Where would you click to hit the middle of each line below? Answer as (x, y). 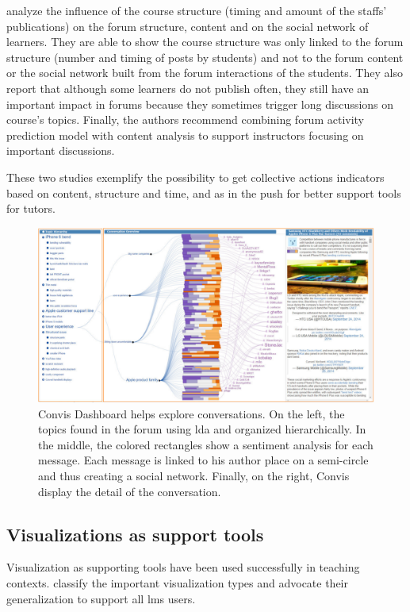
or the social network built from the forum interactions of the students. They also (205, 73)
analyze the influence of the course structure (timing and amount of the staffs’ (197, 10)
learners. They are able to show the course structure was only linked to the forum (205, 42)
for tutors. (31, 208)
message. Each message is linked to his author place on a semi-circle (203, 460)
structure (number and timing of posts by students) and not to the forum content (205, 57)
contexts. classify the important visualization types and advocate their (177, 582)
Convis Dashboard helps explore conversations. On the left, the (192, 413)
